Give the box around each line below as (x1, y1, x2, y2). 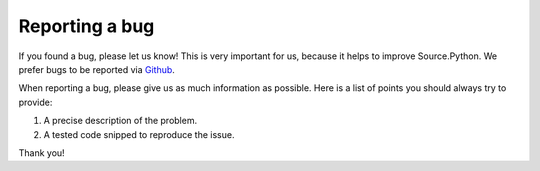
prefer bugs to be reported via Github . (18, 63, 175, 75)
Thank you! (18, 146, 65, 159)
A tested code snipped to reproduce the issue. (43, 128, 235, 140)
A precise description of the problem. (43, 115, 198, 127)
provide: (18, 96, 53, 108)
